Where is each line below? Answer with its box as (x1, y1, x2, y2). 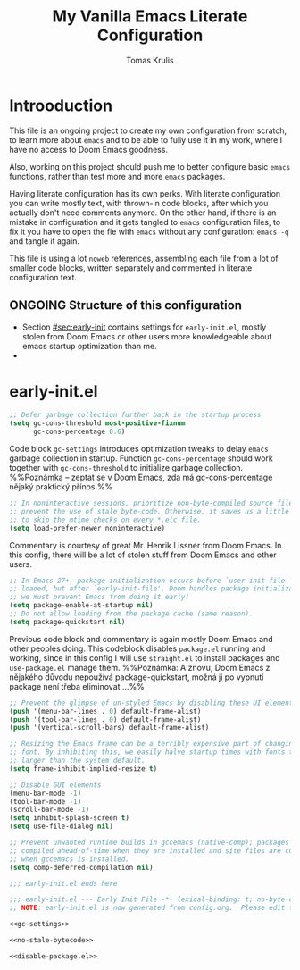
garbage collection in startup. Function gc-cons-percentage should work (9, 453, 274, 464)
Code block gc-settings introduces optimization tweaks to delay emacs (9, 444, 270, 455)
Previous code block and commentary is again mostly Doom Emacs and (9, 633, 274, 644)
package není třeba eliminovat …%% (9, 681, 145, 691)
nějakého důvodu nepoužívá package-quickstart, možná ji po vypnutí (9, 672, 264, 682)
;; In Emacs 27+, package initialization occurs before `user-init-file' (9, 576, 290, 585)
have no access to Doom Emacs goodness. (9, 144, 168, 155)
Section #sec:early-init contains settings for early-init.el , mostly (21, 322, 267, 332)
